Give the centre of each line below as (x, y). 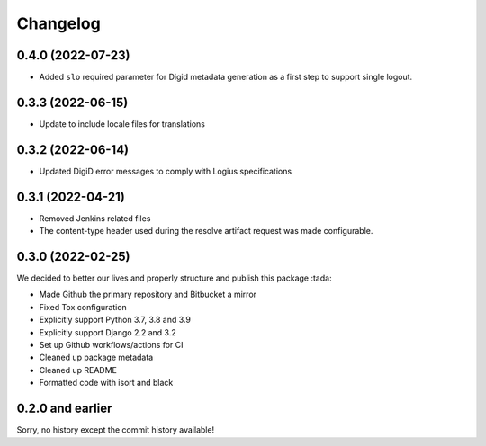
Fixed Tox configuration (83, 307)
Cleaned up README (78, 370)
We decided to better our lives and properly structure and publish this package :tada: (174, 278)
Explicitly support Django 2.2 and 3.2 (108, 332)
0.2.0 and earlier (64, 409)
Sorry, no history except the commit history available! (116, 430)
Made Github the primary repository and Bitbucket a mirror (148, 294)
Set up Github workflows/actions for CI (111, 345)
